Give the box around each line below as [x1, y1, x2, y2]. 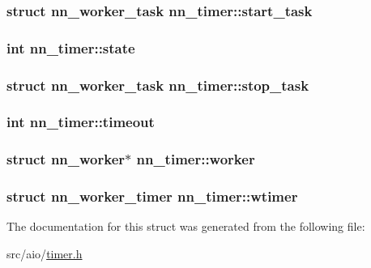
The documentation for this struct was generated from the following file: [6, 218, 365, 235]
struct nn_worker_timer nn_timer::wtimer [6, 186, 298, 206]
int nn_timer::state [6, 37, 135, 57]
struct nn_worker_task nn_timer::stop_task [6, 74, 309, 95]
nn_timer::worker [136, 149, 255, 169]
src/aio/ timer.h [6, 245, 83, 262]
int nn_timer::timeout [6, 112, 155, 132]
